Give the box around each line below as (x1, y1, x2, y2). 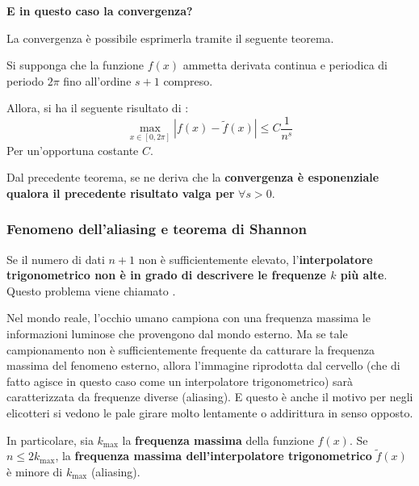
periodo (6, 72, 44, 89)
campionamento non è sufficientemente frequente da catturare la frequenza (6, 341, 375, 358)
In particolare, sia (6, 431, 94, 448)
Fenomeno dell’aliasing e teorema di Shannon (6, 219, 307, 239)
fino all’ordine (63, 72, 132, 89)
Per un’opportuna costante (6, 141, 139, 158)
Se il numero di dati (6, 250, 105, 267)
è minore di (6, 463, 63, 480)
